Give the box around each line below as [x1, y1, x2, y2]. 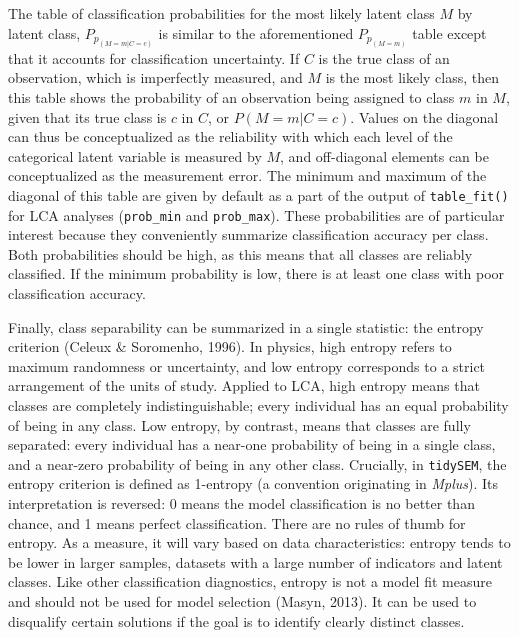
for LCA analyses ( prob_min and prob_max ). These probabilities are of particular [8, 204, 505, 225]
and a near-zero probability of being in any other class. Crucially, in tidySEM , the [8, 453, 507, 474]
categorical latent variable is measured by [8, 145, 262, 166]
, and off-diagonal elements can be [280, 145, 489, 166]
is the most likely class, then [325, 67, 499, 88]
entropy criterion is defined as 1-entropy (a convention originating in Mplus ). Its [8, 473, 499, 494]
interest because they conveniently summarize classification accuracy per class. [8, 224, 489, 245]
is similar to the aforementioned [158, 22, 354, 43]
